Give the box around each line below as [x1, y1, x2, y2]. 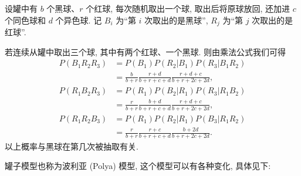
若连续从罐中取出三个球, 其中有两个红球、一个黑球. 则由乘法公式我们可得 [5, 45, 286, 57]
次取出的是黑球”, [144, 13, 208, 26]
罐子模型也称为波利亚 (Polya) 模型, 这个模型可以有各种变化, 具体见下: [5, 160, 271, 172]
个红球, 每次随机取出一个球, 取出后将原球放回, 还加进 [86, 2, 290, 14]
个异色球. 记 [55, 13, 102, 26]
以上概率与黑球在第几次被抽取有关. [5, 140, 138, 152]
